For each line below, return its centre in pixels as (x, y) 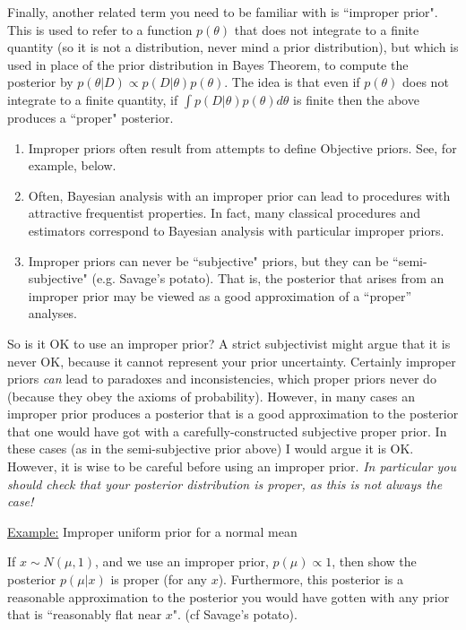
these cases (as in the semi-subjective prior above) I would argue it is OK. (211, 449)
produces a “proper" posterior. (91, 117)
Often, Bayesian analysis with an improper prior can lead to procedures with (239, 195)
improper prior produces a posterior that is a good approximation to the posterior (233, 414)
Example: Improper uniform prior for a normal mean (152, 531)
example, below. (72, 165)
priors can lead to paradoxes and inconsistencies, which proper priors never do (222, 379)
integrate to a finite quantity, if (93, 99)
